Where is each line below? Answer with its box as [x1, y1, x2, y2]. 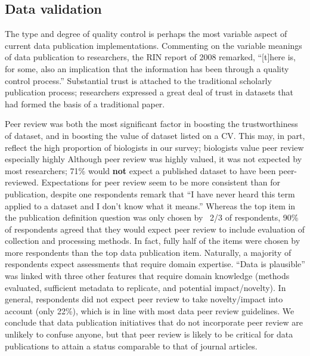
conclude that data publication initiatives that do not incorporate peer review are [5, 316, 303, 329]
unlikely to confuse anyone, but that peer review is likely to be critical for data [5, 328, 293, 340]
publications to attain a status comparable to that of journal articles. [5, 339, 258, 352]
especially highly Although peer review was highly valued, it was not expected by [5, 153, 302, 165]
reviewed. [5, 176, 39, 188]
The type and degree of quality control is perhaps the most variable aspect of [5, 27, 287, 40]
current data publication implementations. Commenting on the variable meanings [5, 39, 302, 51]
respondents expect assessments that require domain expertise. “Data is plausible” [5, 258, 305, 270]
